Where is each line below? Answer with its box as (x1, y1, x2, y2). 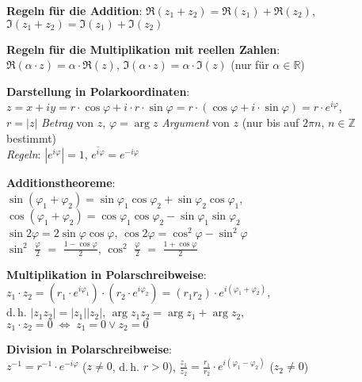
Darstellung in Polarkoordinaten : (6, 82, 190, 99)
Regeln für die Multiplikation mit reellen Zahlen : (6, 40, 280, 57)
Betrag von (40, 113, 94, 130)
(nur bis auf (242, 113, 299, 130)
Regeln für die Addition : (6, 2, 143, 18)
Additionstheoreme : (6, 174, 116, 191)
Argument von (162, 113, 230, 130)
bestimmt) (6, 129, 57, 146)
